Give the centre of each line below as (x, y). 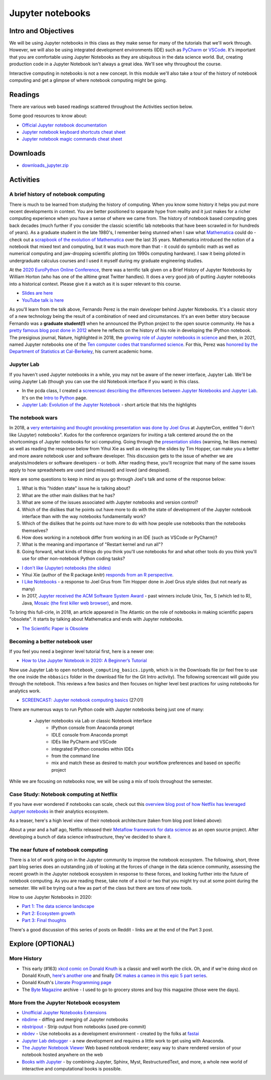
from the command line (76, 756)
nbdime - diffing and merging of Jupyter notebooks (75, 1020)
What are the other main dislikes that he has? (69, 495)
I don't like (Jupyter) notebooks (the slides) (66, 568)
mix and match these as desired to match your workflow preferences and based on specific (146, 763)
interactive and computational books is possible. (72, 1069)
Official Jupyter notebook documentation (64, 125)
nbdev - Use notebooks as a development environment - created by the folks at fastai (110, 1034)
